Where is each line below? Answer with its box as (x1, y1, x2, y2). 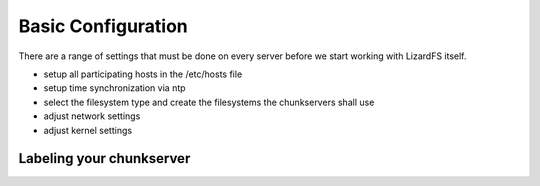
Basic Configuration (18, 15, 189, 37)
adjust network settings (43, 110, 141, 122)
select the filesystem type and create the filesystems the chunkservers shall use (43, 96, 375, 108)
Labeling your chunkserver (18, 150, 191, 167)
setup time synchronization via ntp (43, 82, 186, 94)
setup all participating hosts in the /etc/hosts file (43, 68, 243, 80)
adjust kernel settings (43, 124, 133, 136)
